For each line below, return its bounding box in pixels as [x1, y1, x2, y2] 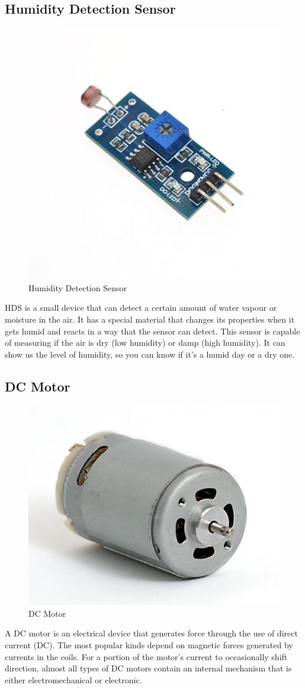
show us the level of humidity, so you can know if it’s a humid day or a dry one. [5, 348, 295, 360]
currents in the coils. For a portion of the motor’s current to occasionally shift [5, 650, 288, 662]
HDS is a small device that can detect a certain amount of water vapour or [5, 301, 277, 314]
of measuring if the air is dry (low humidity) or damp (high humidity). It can [5, 336, 285, 349]
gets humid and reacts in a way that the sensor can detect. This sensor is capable [5, 324, 300, 337]
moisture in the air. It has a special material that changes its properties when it [5, 313, 295, 325]
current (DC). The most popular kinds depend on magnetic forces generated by [5, 638, 293, 651]
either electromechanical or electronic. [5, 673, 142, 686]
